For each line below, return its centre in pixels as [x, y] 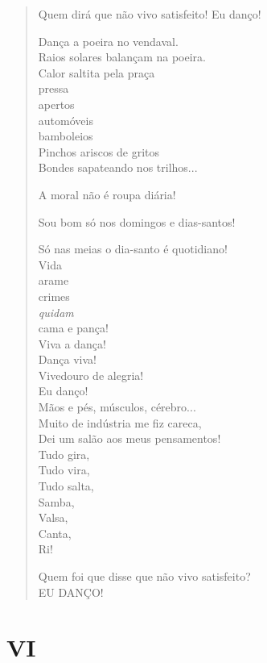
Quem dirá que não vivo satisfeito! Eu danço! [150, 14]
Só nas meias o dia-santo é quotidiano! [133, 249]
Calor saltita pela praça [97, 72]
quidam [56, 312]
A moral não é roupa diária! [107, 194]
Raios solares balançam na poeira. [122, 57]
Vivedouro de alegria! [91, 375]
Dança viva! [67, 359]
